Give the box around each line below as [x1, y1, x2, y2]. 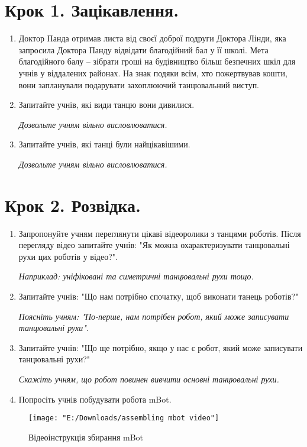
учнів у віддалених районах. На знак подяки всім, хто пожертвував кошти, [18, 66, 287, 79]
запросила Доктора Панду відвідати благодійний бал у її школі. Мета [18, 43, 269, 56]
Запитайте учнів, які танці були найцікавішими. [18, 138, 190, 150]
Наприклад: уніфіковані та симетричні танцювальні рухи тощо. [18, 270, 254, 282]
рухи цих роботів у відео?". [18, 250, 118, 262]
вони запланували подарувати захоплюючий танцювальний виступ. [18, 78, 260, 91]
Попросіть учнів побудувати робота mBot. [18, 393, 172, 405]
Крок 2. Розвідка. [5, 192, 141, 217]
